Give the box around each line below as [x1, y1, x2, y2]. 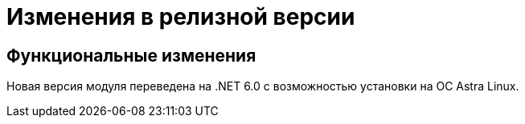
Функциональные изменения [6, 45, 256, 66]
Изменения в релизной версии [6, 3, 355, 30]
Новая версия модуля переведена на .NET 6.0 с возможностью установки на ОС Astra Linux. [6, 79, 519, 94]
